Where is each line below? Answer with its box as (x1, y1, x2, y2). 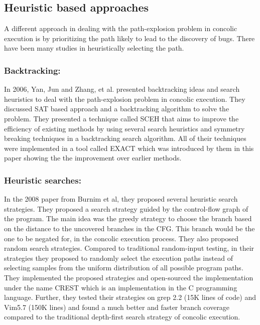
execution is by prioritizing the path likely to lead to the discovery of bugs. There (4, 33, 255, 43)
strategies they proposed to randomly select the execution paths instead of (4, 252, 233, 263)
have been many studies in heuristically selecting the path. (4, 43, 184, 53)
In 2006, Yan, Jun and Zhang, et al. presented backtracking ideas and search (4, 84, 240, 94)
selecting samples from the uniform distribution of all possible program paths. (4, 262, 243, 273)
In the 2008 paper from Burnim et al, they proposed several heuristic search (4, 194, 238, 204)
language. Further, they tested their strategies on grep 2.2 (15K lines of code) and (4, 292, 256, 302)
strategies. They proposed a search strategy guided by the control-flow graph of (4, 203, 248, 214)
